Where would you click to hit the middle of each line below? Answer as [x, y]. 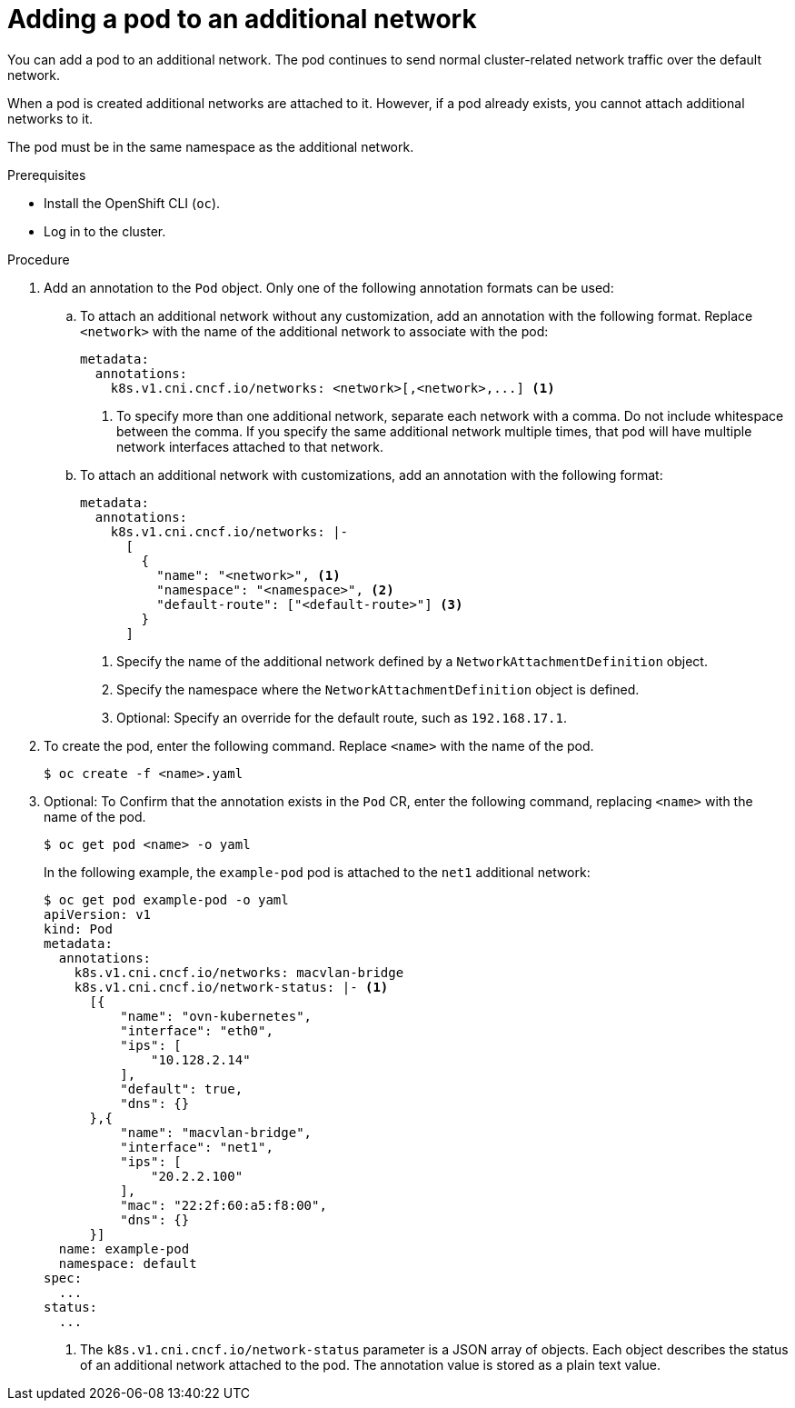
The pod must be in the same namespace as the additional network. [211, 146]
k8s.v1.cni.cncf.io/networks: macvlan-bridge [239, 972]
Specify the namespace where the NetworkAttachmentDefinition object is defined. [378, 689]
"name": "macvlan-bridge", [216, 1132]
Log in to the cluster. [105, 231]
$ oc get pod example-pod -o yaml [166, 899]
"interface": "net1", [197, 1147]
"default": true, [182, 1088]
